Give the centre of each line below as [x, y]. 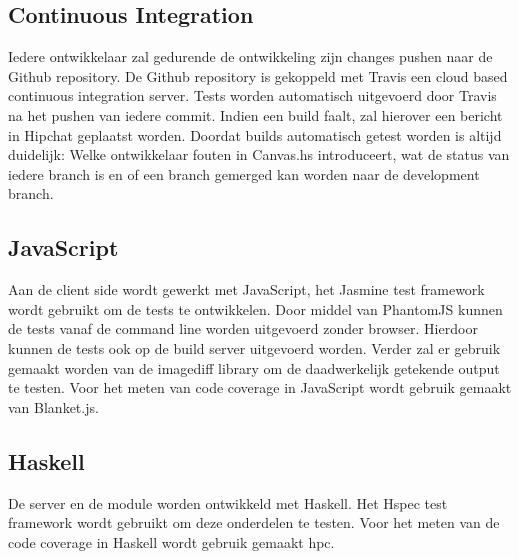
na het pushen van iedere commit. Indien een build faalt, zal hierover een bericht [255, 114]
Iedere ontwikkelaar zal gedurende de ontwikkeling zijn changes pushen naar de [250, 56]
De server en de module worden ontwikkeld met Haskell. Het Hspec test [228, 502]
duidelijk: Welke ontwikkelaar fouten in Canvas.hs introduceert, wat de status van [259, 154]
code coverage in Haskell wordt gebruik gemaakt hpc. [171, 541]
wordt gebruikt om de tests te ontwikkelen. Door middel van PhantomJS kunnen [255, 308]
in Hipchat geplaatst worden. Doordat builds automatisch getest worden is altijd [255, 134]
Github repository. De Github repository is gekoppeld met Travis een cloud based [258, 75]
